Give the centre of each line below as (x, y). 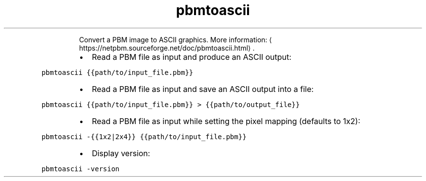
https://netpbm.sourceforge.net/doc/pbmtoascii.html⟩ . (167, 48)
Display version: (121, 153)
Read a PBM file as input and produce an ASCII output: (192, 57)
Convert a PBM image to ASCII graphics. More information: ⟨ (176, 39)
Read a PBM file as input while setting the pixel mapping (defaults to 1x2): (226, 121)
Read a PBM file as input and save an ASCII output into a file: (203, 89)
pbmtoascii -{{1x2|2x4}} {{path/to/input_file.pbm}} (144, 136)
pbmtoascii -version (80, 169)
